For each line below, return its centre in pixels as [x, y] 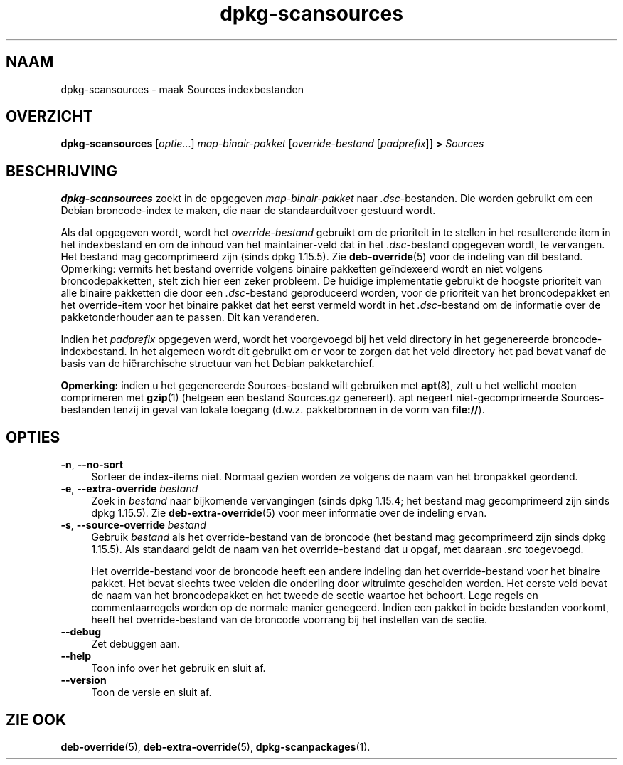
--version [84, 680]
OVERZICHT [49, 117]
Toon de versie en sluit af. [151, 692]
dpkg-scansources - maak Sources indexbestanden [182, 89]
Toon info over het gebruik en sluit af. [179, 668]
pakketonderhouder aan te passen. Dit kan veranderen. [190, 317]
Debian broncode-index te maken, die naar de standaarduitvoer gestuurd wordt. [248, 211]
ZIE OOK [36, 719]
